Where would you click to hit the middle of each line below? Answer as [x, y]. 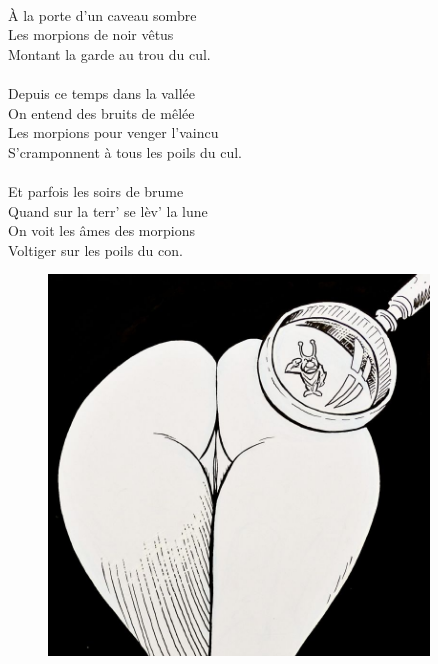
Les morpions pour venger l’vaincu [113, 132]
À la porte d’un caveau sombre [102, 14]
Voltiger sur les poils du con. [95, 249]
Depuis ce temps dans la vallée [102, 92]
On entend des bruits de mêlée [101, 112]
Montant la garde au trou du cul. [109, 53]
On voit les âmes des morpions [101, 230]
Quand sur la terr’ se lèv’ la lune [108, 210]
